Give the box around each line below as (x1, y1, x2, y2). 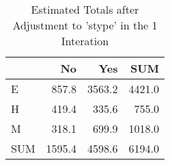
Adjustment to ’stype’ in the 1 (12, 17, 158, 33)
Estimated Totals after (31, 1, 139, 17)
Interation (61, 33, 109, 49)
